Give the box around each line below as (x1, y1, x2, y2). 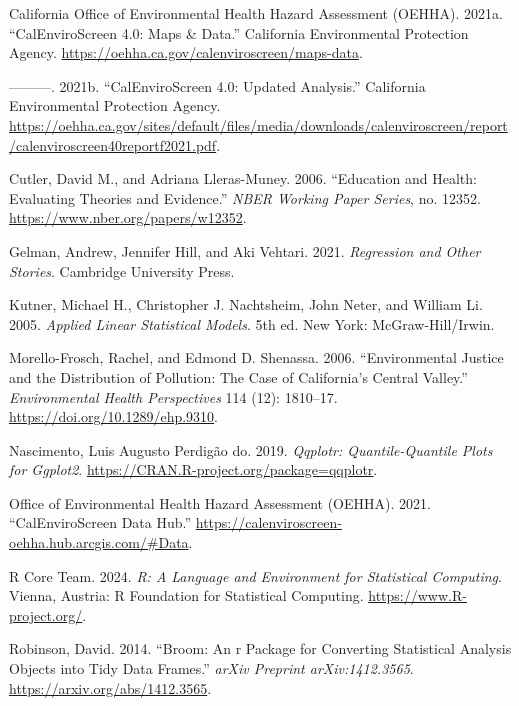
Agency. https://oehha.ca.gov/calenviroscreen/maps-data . (9, 42, 363, 63)
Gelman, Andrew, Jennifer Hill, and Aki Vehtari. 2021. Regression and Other (9, 240, 481, 261)
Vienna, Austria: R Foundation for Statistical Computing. (9, 585, 364, 606)
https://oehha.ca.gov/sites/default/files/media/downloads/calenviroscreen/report (9, 114, 508, 135)
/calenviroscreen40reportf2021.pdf (9, 134, 217, 155)
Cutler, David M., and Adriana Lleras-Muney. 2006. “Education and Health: (9, 168, 477, 189)
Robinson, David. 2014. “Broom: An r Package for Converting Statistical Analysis (9, 638, 512, 659)
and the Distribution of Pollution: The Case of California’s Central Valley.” (9, 366, 468, 387)
